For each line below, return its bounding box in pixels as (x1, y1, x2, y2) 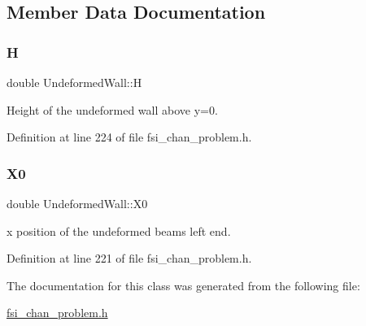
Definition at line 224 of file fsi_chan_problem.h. (7, 128, 252, 146)
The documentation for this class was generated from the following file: (7, 276, 360, 293)
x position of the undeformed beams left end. (7, 222, 231, 239)
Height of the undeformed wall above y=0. (7, 101, 218, 118)
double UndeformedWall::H (7, 74, 142, 90)
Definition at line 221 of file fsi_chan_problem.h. (7, 250, 252, 267)
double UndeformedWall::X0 (7, 195, 148, 211)
